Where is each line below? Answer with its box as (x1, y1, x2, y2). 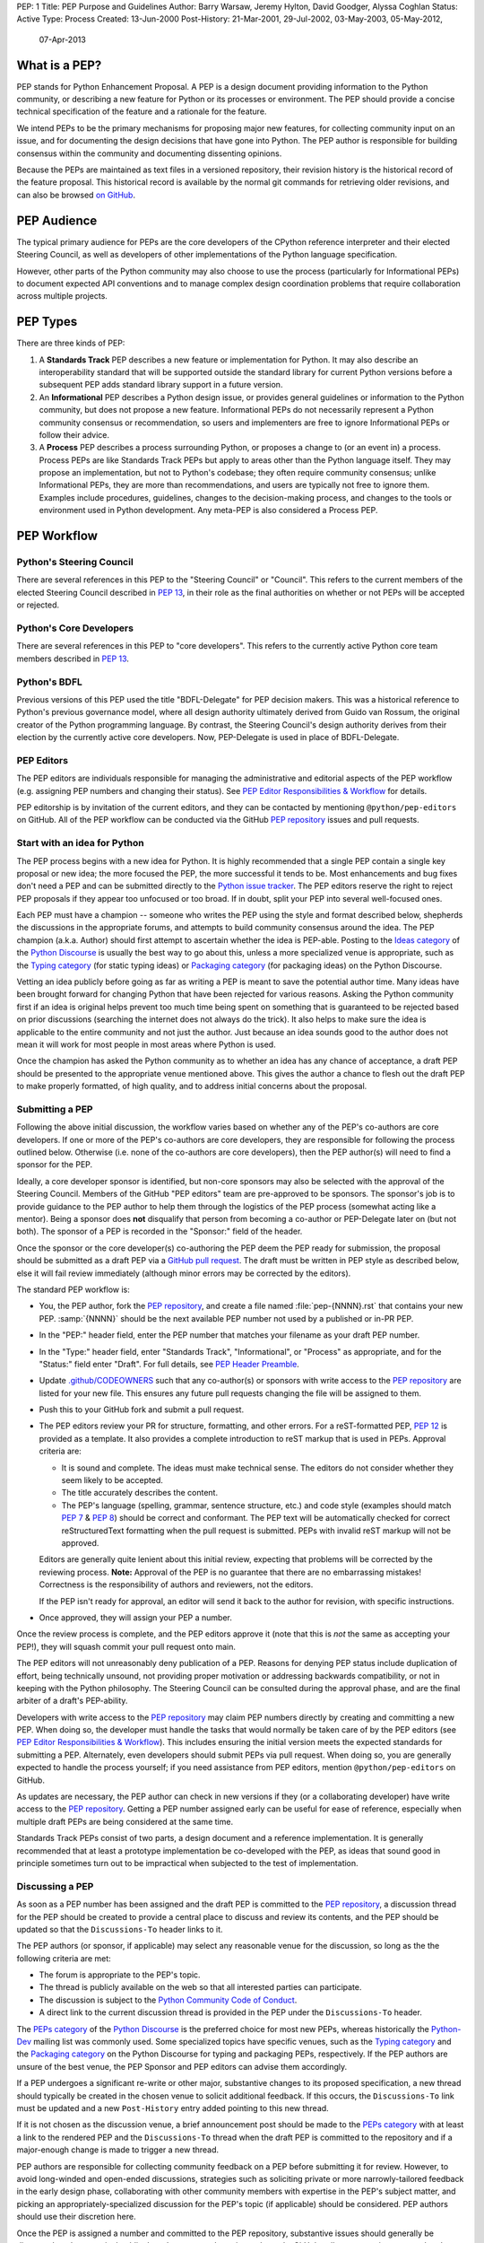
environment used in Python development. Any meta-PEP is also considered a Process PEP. (39, 505, 378, 516)
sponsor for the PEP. (16, 1159, 93, 1170)
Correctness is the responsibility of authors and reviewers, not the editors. (39, 1579, 314, 1590)
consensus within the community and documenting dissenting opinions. (16, 148, 282, 159)
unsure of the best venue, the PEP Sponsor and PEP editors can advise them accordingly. (16, 2061, 348, 2072)
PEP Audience (16, 213, 98, 228)
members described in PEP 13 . (16, 653, 130, 664)
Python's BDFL (16, 676, 82, 688)
